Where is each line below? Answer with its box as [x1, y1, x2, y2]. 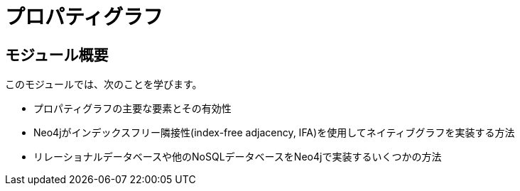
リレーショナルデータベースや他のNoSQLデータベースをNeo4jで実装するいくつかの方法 [33, 151, 442, 163]
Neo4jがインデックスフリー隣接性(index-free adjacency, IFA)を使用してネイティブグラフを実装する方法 [33, 126, 515, 139]
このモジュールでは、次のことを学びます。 [5, 78, 202, 91]
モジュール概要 [5, 45, 109, 64]
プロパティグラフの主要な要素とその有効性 [33, 102, 232, 115]
